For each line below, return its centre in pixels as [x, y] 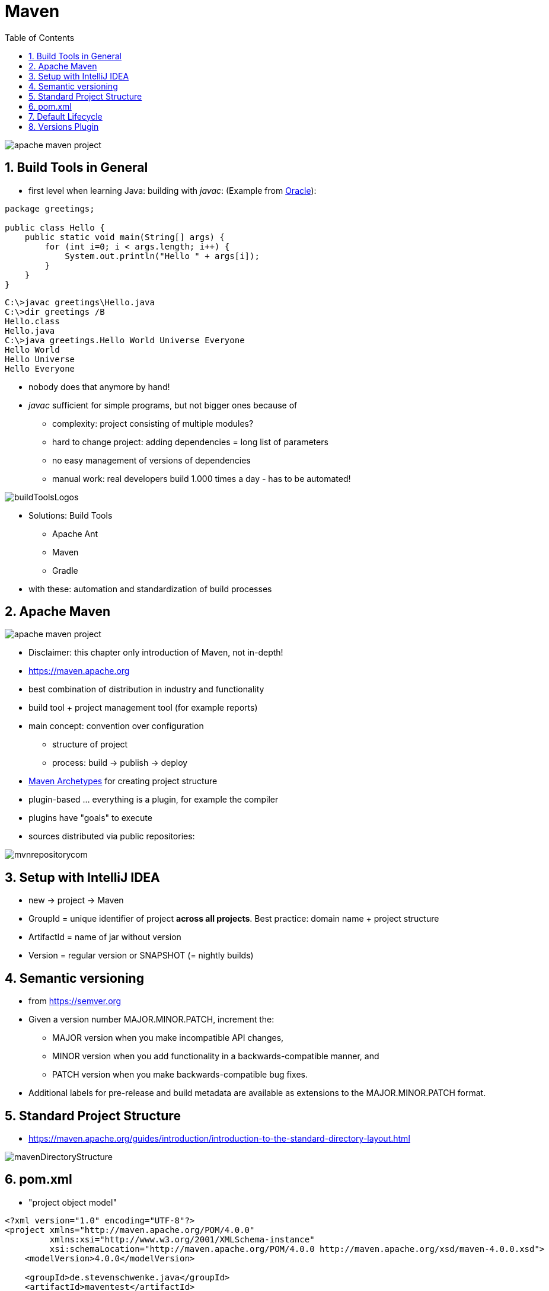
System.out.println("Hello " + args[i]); [162, 256]
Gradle [65, 570]
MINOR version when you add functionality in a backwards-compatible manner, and [216, 1056]
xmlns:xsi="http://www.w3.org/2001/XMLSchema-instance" [182, 1239]
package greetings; [50, 208]
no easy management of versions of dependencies [151, 460]
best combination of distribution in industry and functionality [146, 689]
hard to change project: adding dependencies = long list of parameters [190, 442]
